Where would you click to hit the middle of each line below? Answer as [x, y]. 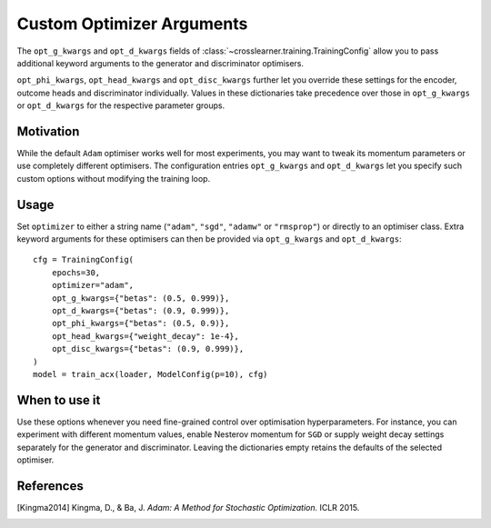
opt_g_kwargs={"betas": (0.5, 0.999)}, [140, 298]
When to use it [59, 400]
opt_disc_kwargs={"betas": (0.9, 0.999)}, [148, 349]
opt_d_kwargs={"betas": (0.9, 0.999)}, [140, 311]
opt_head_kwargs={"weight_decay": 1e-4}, [145, 336]
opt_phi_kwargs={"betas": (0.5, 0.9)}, [140, 324]
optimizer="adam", [93, 285]
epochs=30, [76, 272]
